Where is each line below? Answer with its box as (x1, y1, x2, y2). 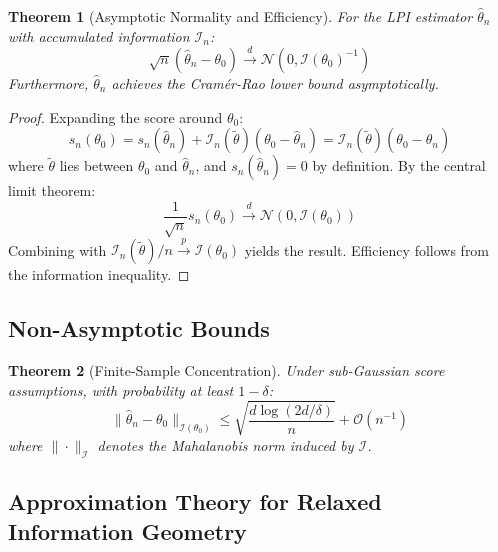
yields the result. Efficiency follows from (244, 239, 490, 260)
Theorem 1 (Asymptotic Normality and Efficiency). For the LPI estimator (8, 6, 473, 26)
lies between (59, 155, 134, 176)
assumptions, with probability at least (8, 379, 234, 400)
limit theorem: (8, 180, 96, 201)
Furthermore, (8, 72, 89, 93)
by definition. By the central (312, 155, 486, 176)
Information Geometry (8, 515, 247, 546)
